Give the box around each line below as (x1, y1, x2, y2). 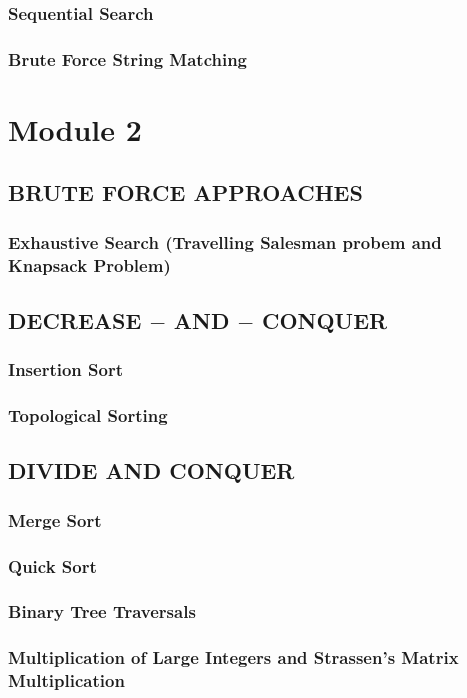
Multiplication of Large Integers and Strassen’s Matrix (8, 645, 459, 670)
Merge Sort (8, 507, 102, 532)
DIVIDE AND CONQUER (8, 455, 295, 486)
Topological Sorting (8, 403, 168, 428)
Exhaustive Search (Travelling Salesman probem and (8, 229, 442, 254)
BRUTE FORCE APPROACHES (8, 177, 363, 208)
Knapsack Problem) (8, 252, 171, 277)
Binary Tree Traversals (8, 599, 196, 624)
